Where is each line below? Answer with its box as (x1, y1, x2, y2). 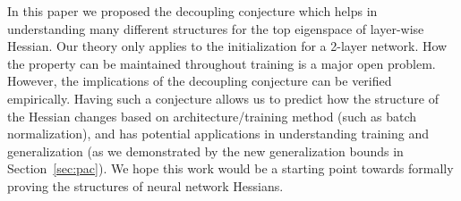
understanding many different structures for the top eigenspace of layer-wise (7, 19, 424, 38)
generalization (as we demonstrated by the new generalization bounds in (7, 141, 404, 160)
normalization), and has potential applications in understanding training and (7, 124, 430, 143)
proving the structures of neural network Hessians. (7, 176, 284, 195)
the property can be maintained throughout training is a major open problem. (7, 54, 436, 72)
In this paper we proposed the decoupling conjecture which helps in (7, 2, 378, 20)
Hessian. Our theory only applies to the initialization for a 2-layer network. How (7, 37, 448, 55)
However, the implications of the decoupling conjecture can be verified (7, 71, 392, 90)
